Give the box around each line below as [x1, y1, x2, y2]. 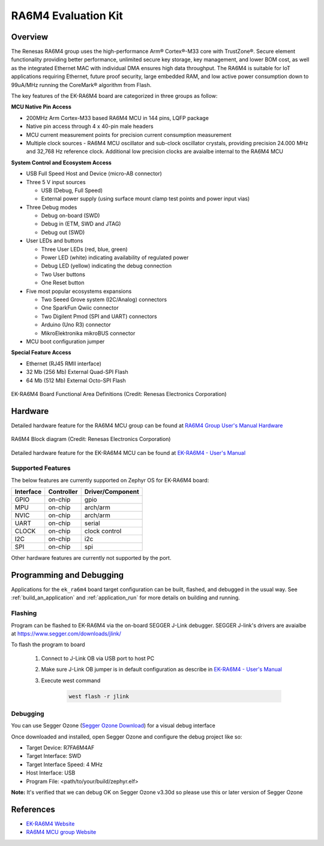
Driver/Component [84, 488, 139, 496]
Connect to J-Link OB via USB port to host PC [41, 655, 155, 662]
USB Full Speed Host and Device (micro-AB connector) [26, 170, 162, 177]
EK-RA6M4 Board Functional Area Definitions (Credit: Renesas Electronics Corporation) [11, 390, 227, 397]
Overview [11, 32, 49, 42]
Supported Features [11, 464, 71, 472]
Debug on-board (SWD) [41, 212, 100, 219]
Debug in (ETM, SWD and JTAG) [41, 220, 121, 227]
